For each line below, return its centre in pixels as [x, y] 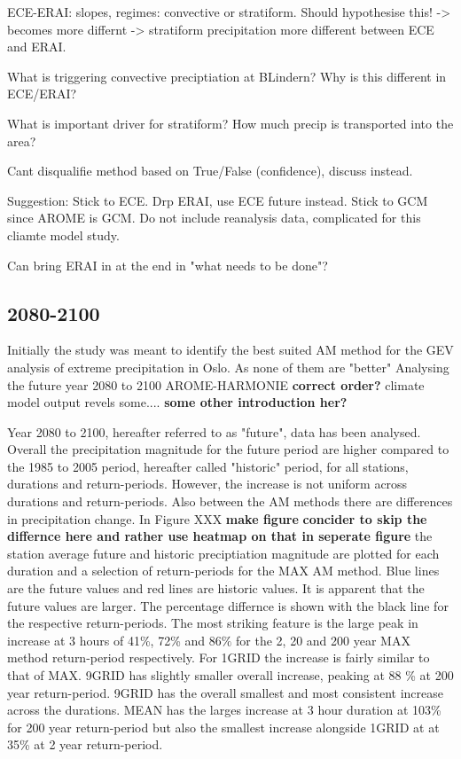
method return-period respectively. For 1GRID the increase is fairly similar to [219, 657]
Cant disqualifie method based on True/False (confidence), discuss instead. [210, 171]
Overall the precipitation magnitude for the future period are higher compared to [228, 449]
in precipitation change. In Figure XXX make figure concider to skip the [217, 518]
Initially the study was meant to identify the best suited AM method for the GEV [230, 350]
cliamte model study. [63, 235]
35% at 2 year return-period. [85, 744]
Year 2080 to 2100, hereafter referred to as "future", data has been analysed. [214, 431]
